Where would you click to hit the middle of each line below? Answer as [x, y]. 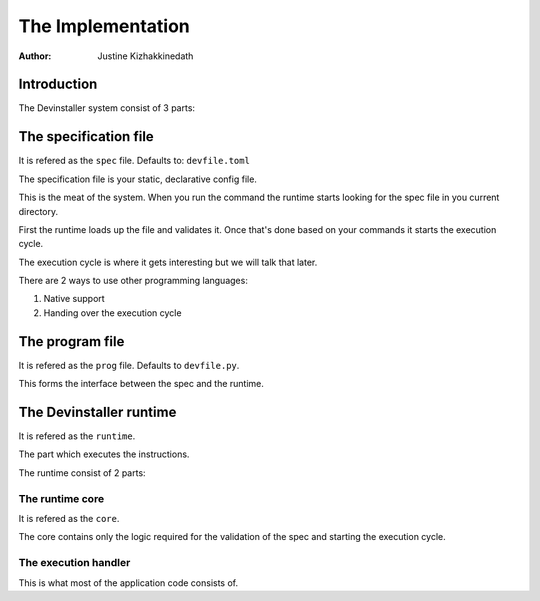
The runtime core [61, 498]
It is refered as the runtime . [77, 436]
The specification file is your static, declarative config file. [137, 179]
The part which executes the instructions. [104, 454]
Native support [74, 299]
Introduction [58, 84]
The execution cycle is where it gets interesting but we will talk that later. [168, 262]
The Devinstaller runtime [97, 411]
